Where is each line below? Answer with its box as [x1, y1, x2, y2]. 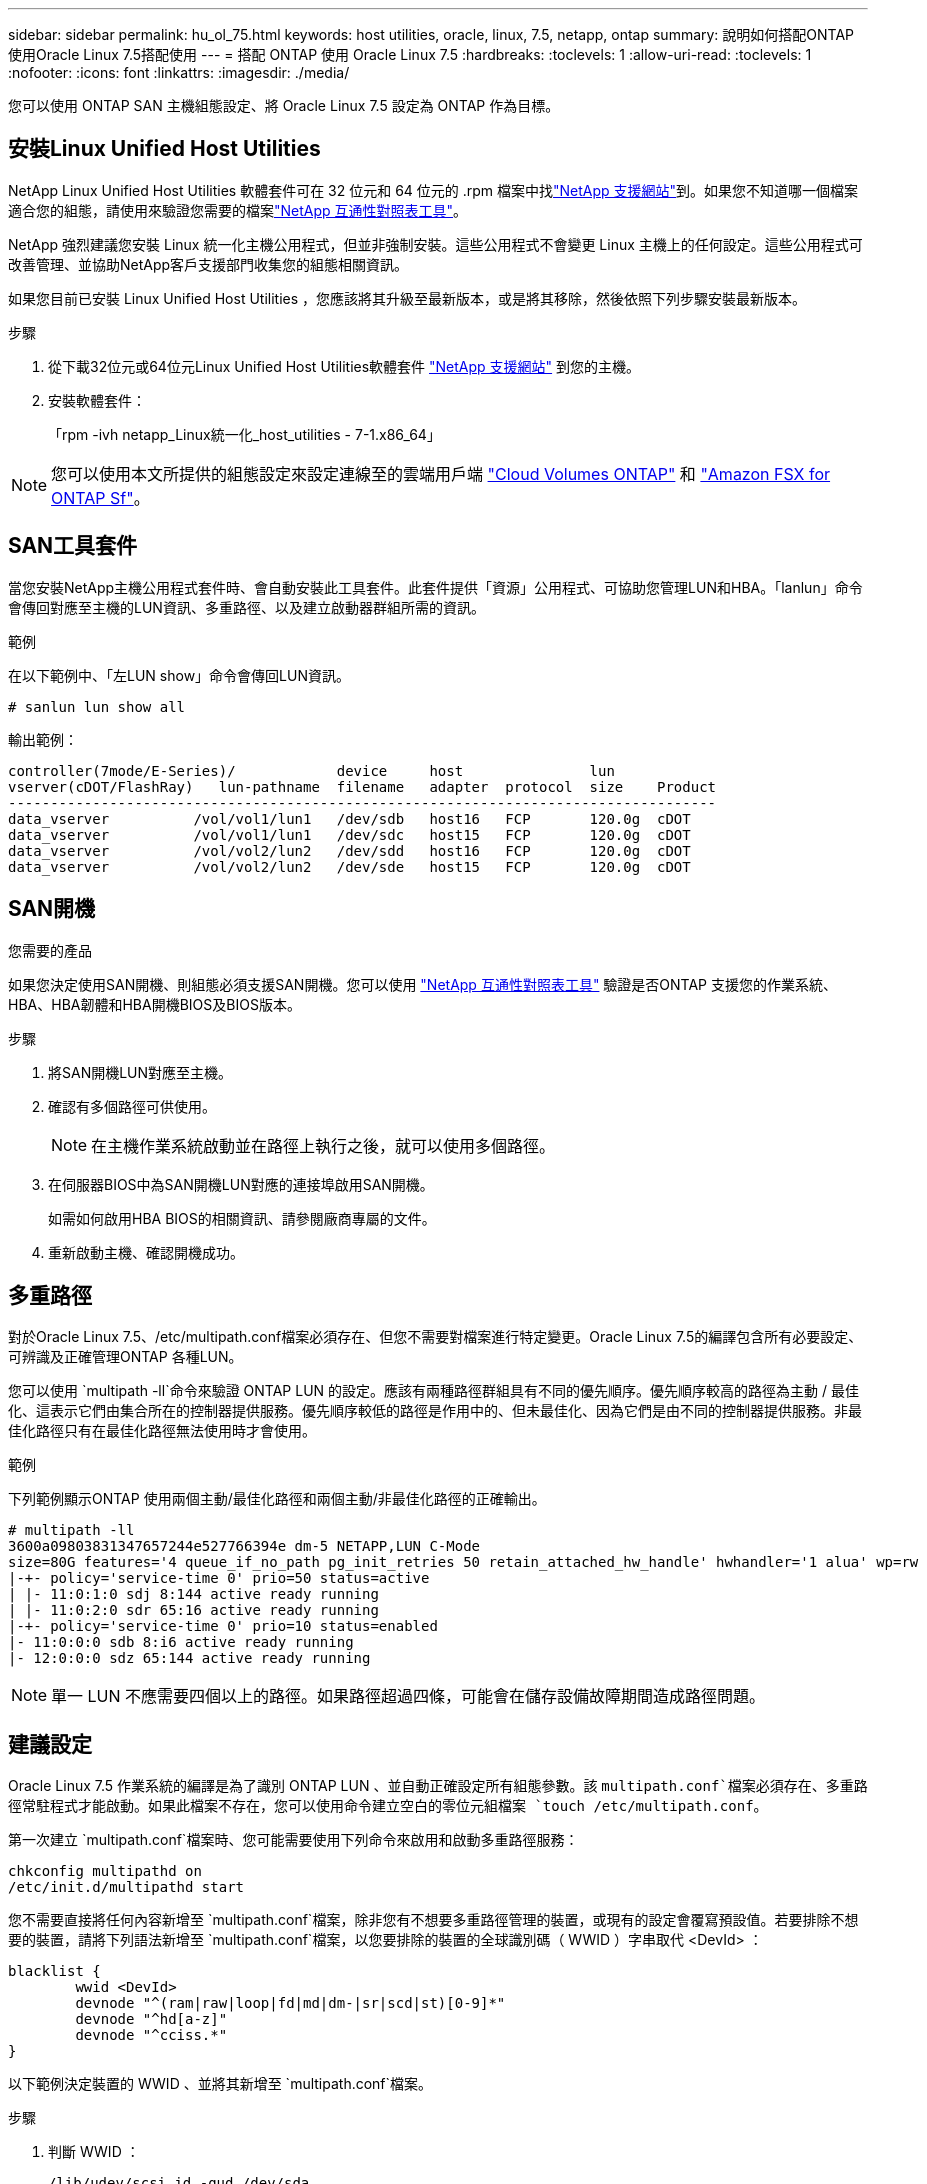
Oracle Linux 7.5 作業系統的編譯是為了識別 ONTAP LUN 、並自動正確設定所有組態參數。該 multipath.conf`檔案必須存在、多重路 [8, 1777, 868, 1795]
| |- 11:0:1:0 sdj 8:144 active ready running [8, 1586, 379, 1603]
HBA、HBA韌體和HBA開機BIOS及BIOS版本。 [8, 995, 301, 1013]
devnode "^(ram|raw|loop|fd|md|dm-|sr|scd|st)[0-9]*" [75, 1995, 506, 2012]
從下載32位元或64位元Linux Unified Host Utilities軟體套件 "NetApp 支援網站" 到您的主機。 [48, 357, 641, 375]
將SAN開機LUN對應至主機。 [48, 1063, 233, 1081]
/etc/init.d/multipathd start [8, 1879, 245, 1896]
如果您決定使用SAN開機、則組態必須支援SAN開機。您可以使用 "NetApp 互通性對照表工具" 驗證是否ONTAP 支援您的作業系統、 [8, 975, 837, 993]
